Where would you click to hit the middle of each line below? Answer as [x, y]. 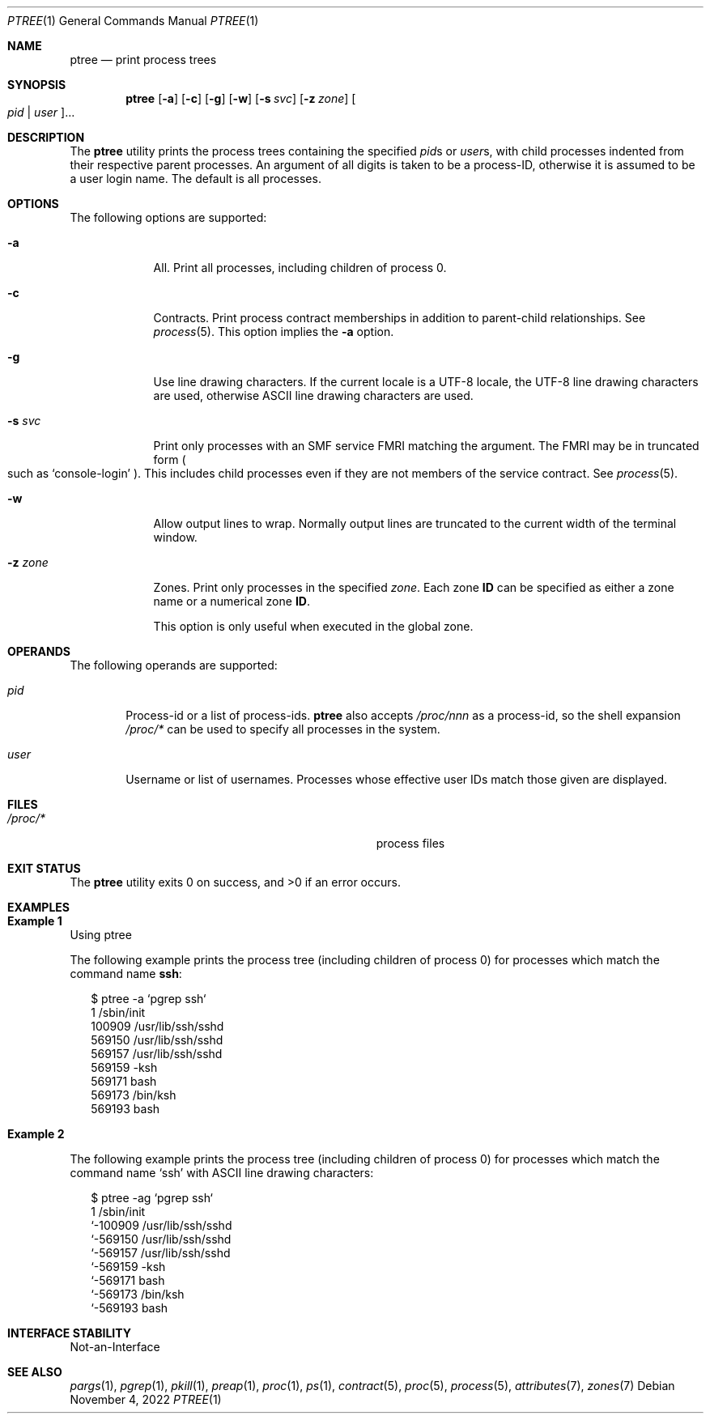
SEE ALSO [35, 1372]
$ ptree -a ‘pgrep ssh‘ [149, 999]
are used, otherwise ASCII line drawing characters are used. [313, 395]
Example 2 [36, 1134]
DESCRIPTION [46, 137]
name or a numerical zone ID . [232, 601]
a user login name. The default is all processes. [196, 179]
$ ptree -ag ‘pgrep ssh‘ [152, 1198]
